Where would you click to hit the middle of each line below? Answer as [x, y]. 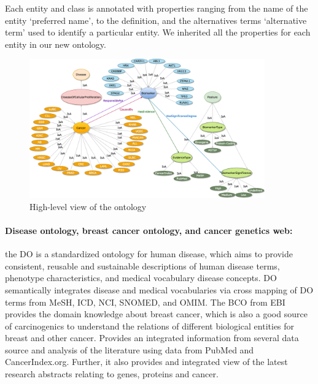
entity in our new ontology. [56, 44]
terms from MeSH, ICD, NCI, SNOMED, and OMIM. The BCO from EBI [145, 302]
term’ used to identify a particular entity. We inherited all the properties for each [158, 32]
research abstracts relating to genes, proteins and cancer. [112, 374]
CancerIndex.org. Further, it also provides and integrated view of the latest [146, 362]
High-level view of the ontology [88, 206]
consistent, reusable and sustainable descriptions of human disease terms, [142, 265]
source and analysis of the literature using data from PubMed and [130, 349]
